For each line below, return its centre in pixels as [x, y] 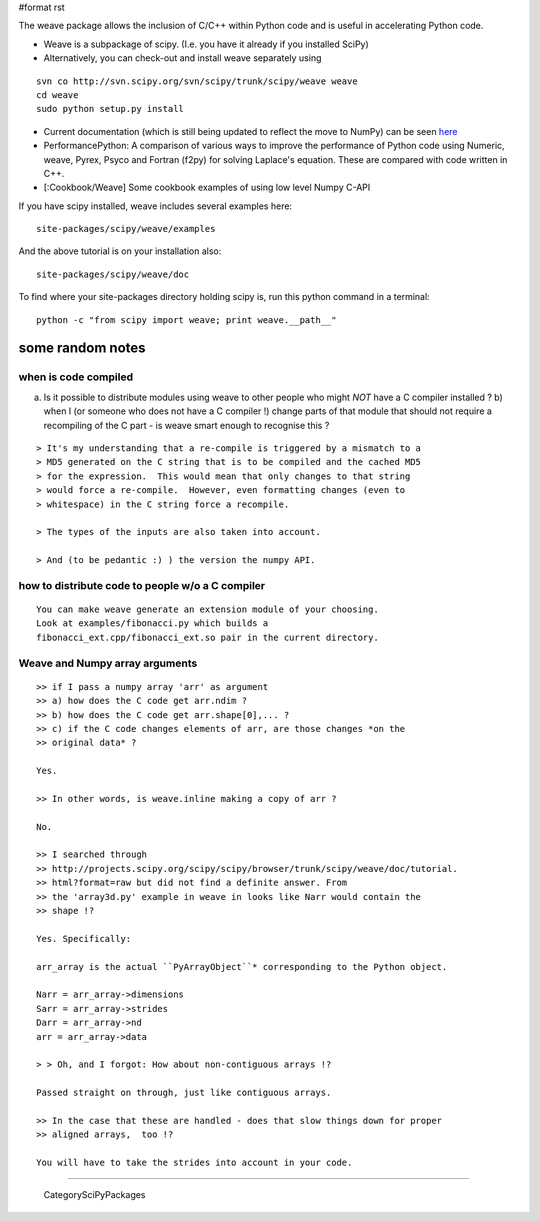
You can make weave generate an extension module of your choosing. [207, 609]
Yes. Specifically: [84, 938]
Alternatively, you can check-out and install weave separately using [182, 58]
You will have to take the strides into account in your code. [194, 1163]
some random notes [82, 348]
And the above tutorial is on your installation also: [120, 251]
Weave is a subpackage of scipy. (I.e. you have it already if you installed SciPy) [206, 44]
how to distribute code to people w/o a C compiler [141, 585]
